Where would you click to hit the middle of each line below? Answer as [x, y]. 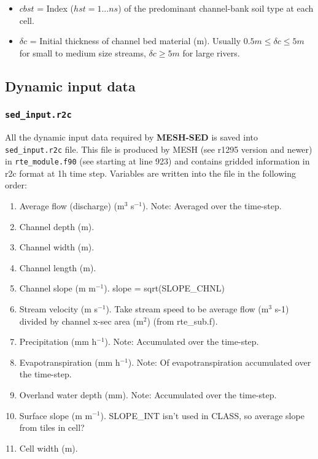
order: [16, 185]
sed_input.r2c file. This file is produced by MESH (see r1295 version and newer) [159, 149]
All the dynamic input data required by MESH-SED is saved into [131, 137]
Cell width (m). [48, 448]
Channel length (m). [58, 267]
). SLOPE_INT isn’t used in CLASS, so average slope [202, 415]
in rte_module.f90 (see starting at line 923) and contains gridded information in [157, 161]
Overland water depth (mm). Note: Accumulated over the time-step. [148, 394]
